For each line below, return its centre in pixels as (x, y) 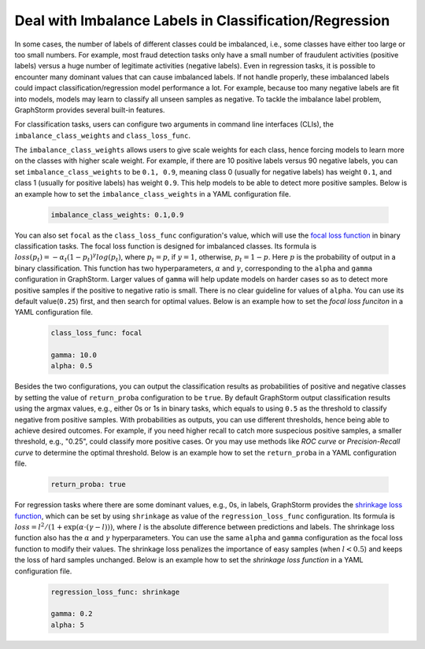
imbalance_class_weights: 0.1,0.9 (117, 215)
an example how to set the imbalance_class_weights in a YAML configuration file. (153, 194)
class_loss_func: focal (97, 333)
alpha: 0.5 (72, 366)
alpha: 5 (68, 625)
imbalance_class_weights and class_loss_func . (102, 135)
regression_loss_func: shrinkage (115, 592)
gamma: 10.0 (74, 355)
